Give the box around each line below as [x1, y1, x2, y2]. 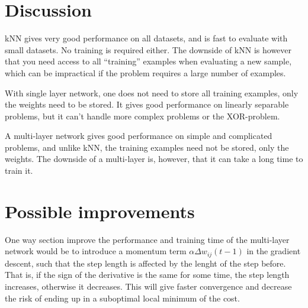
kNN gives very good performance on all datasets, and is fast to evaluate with [5, 32, 288, 44]
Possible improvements [5, 199, 195, 223]
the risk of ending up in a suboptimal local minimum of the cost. [5, 291, 240, 304]
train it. [5, 164, 33, 177]
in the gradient [246, 245, 301, 257]
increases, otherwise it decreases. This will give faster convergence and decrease [5, 280, 292, 293]
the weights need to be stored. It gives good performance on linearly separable [5, 98, 289, 111]
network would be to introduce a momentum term [5, 245, 187, 257]
